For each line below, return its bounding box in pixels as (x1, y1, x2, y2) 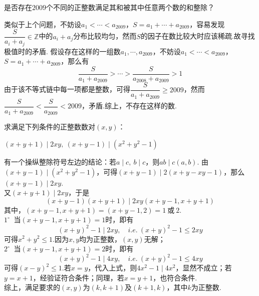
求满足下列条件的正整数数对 (4, 121, 95, 132)
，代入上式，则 (88, 262, 137, 273)
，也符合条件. (153, 272, 197, 282)
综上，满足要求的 (4, 282, 60, 292)
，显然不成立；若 (175, 262, 232, 273)
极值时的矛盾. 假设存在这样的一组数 (4, 46, 121, 56)
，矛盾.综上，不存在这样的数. (82, 100, 177, 111)
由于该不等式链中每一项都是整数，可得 (4, 84, 130, 94)
